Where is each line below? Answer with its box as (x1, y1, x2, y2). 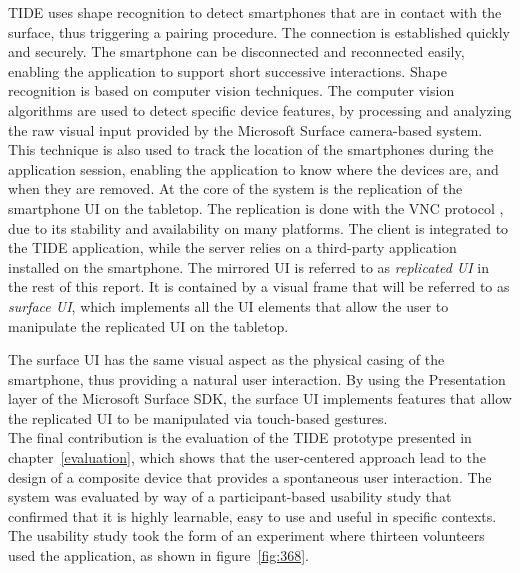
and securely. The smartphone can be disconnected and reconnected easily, (8, 41, 465, 62)
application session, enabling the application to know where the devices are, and (8, 158, 499, 179)
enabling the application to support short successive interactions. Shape (8, 60, 447, 81)
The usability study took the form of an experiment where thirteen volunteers (8, 525, 485, 546)
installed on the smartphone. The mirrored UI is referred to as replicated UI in (8, 256, 489, 277)
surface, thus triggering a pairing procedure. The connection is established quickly (8, 21, 510, 42)
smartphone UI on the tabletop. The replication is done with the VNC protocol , (8, 197, 504, 218)
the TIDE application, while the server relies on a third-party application (8, 237, 457, 258)
